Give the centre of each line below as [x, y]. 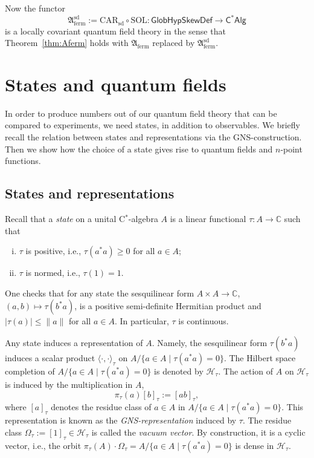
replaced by [174, 43]
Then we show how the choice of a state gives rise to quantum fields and [139, 149]
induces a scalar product [50, 358]
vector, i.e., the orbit [43, 445]
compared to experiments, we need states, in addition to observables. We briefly [152, 125]
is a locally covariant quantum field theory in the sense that [115, 31]
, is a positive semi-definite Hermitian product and [168, 306]
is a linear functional [208, 219]
